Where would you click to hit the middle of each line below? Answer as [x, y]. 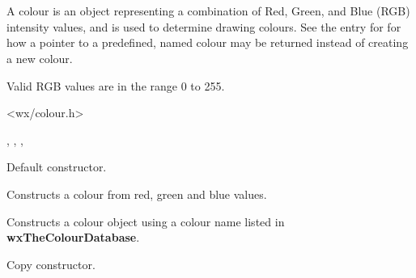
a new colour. [40, 58]
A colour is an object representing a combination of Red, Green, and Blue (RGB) [208, 11]
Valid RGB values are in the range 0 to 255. [116, 85]
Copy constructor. [51, 264]
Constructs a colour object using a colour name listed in [146, 221]
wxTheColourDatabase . [73, 237]
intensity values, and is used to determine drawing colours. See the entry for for [204, 26]
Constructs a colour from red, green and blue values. [137, 194]
